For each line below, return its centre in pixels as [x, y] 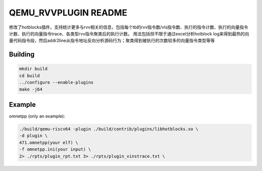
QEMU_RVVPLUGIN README [68, 13]
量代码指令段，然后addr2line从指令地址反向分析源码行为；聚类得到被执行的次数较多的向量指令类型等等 [112, 41]
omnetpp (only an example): [37, 116]
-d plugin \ [33, 136]
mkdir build [33, 69]
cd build [30, 76]
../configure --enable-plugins [57, 83]
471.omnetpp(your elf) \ [49, 142]
